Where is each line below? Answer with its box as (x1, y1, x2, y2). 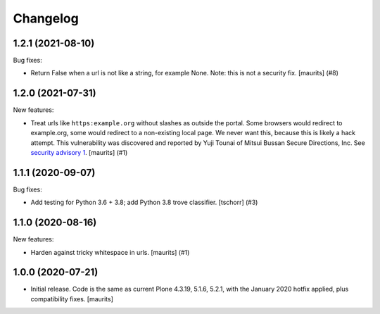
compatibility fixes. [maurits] (30, 294, 114, 303)
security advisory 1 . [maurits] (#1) (30, 148, 128, 156)
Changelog (13, 11, 79, 26)
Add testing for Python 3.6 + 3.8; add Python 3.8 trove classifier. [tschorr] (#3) (30, 198, 258, 207)
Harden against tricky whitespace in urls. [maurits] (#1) (30, 248, 190, 256)
